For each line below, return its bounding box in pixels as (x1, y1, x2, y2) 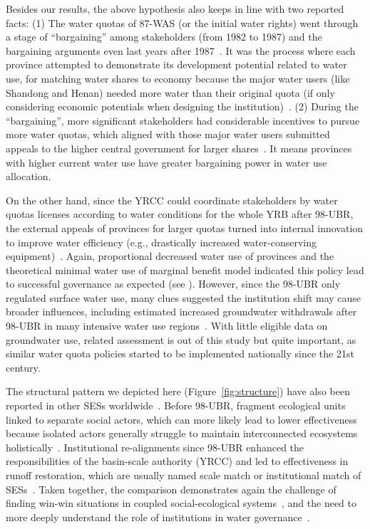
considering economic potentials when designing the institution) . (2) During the (6, 99, 359, 114)
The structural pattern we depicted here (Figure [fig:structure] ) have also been (6, 384, 350, 399)
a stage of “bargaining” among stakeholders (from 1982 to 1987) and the (6, 29, 322, 44)
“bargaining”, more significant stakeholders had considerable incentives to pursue (6, 112, 360, 127)
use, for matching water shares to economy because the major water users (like (6, 70, 350, 85)
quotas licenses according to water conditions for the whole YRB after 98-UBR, (6, 206, 354, 221)
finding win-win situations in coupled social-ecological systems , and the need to (6, 496, 357, 510)
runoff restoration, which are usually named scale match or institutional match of (6, 468, 361, 482)
